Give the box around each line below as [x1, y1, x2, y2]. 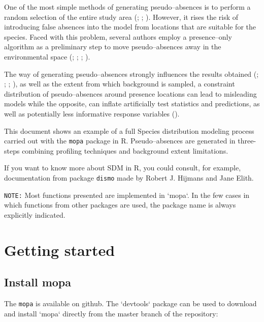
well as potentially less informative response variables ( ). [4, 108, 180, 119]
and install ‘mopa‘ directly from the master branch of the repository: [4, 308, 218, 318]
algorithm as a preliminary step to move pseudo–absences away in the [4, 41, 221, 52]
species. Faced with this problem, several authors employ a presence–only [4, 31, 232, 42]
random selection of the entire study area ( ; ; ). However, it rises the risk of [4, 11, 239, 22]
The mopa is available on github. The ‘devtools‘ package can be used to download [4, 298, 257, 309]
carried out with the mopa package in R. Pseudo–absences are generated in [4, 135, 236, 146]
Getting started [4, 239, 115, 260]
